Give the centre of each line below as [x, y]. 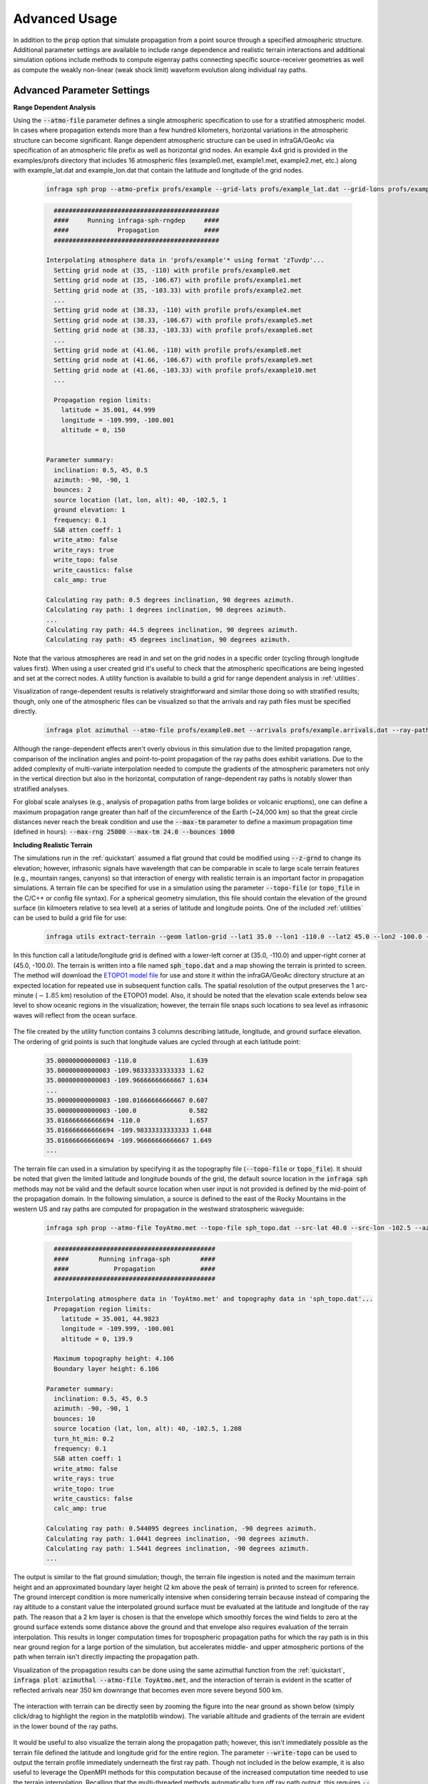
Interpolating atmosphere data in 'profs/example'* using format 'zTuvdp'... [185, 260]
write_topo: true [84, 1489]
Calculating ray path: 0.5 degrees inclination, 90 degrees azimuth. [170, 600]
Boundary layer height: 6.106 [107, 1369]
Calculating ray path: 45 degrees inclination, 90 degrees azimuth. [168, 640]
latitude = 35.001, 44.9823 [110, 1319]
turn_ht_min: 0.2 [84, 1439]
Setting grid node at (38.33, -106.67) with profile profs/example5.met [184, 320]
